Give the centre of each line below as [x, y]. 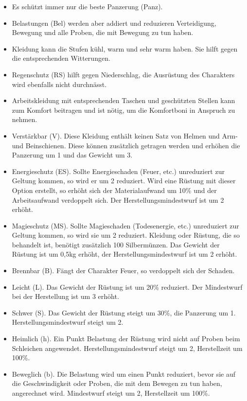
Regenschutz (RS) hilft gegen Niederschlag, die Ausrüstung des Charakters [123, 74]
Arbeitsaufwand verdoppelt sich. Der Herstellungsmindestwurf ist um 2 [118, 200]
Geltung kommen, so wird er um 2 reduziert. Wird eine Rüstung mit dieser [124, 181]
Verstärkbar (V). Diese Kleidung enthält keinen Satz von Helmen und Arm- [125, 135]
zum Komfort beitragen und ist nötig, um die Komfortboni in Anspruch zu [123, 110]
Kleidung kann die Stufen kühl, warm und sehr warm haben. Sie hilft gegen [125, 48]
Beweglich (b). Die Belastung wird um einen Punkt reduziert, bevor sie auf [123, 374]
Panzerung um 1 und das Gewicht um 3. [72, 155]
